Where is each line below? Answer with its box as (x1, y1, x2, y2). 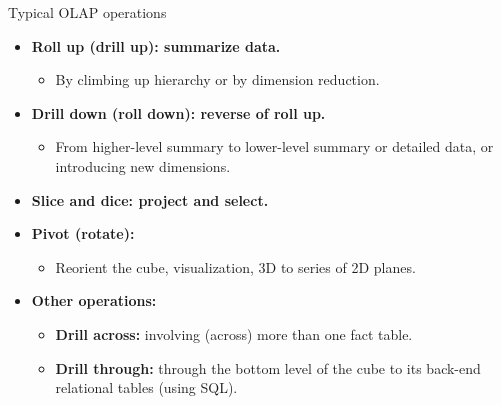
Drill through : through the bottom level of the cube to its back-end (55, 357, 481, 378)
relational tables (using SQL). (55, 377, 238, 398)
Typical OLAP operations (8, 2, 167, 22)
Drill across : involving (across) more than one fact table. (55, 323, 413, 344)
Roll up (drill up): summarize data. (31, 35, 281, 56)
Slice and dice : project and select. (31, 189, 269, 210)
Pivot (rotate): (31, 223, 135, 244)
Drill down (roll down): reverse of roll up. (31, 102, 326, 123)
